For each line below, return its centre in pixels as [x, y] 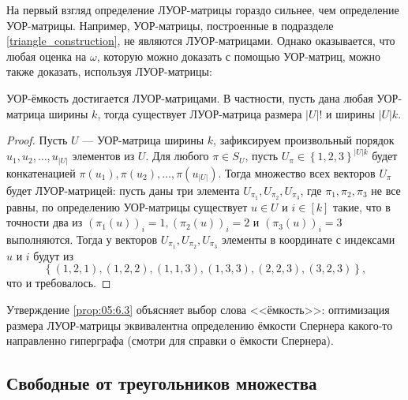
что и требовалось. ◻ [59, 283]
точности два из [45, 222]
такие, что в [362, 206]
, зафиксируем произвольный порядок [304, 140]
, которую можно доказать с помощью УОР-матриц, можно [238, 56]
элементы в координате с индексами [308, 239]
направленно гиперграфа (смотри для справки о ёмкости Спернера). [170, 340]
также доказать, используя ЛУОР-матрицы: [109, 71]
